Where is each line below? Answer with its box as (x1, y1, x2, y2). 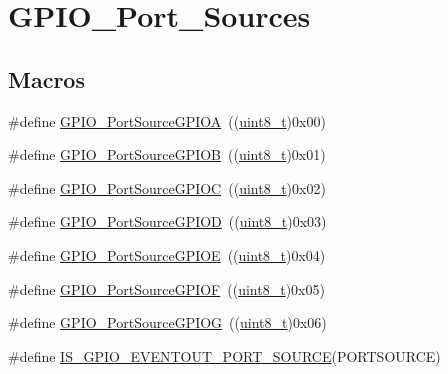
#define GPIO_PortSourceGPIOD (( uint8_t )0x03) (8, 211, 327, 232)
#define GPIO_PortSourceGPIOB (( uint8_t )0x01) (8, 144, 326, 165)
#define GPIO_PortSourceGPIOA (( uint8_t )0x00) (8, 110, 326, 131)
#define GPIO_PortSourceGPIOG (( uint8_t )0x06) (8, 312, 327, 333)
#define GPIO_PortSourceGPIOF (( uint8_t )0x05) (8, 278, 325, 299)
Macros (8, 63, 85, 94)
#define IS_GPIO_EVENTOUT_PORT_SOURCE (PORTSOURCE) (8, 345, 441, 366)
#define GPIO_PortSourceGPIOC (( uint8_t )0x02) (8, 177, 326, 198)
